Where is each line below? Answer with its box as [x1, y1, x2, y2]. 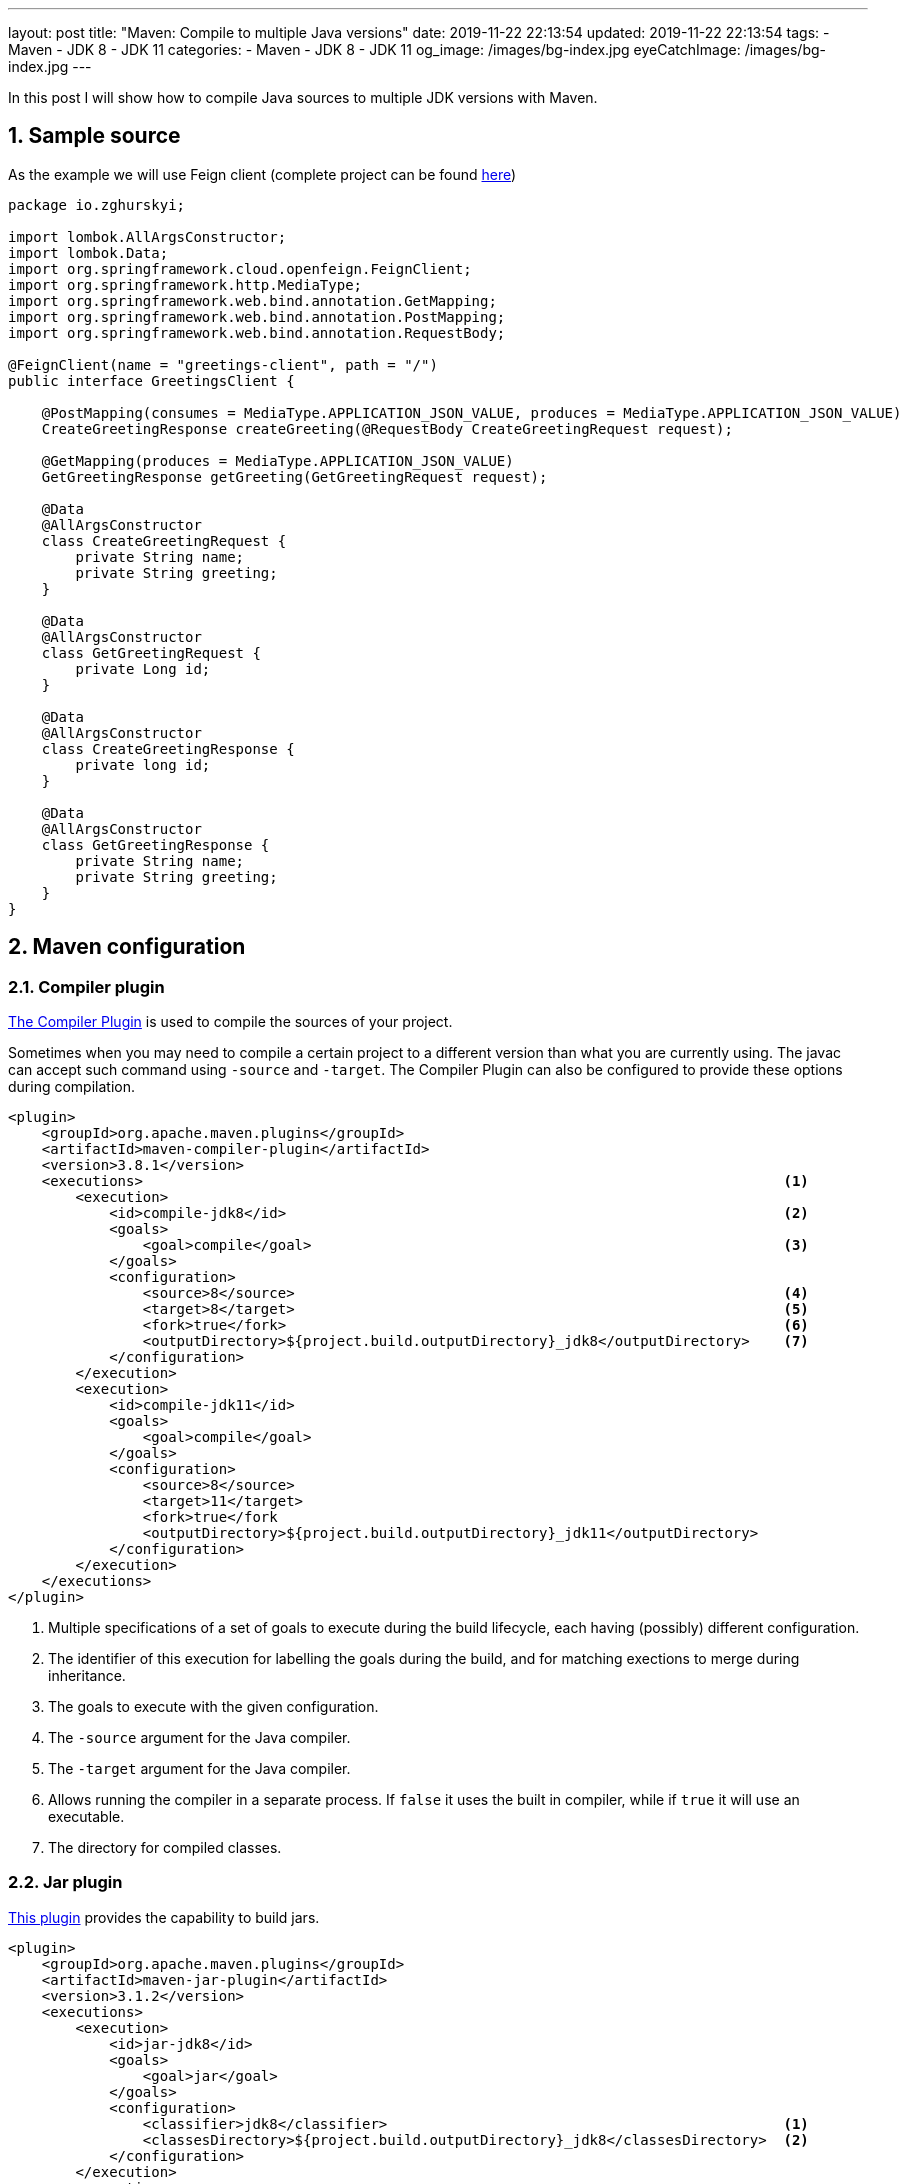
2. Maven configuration [8, 934, 246, 960]
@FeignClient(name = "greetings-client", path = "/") [8, 356, 438, 373]
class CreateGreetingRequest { [41, 532, 287, 549]
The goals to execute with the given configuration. [48, 1698, 379, 1716]
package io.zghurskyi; [8, 196, 186, 213]
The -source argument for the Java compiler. [48, 1729, 351, 1747]
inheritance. [48, 1667, 126, 1685]
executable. [48, 1808, 125, 1826]
